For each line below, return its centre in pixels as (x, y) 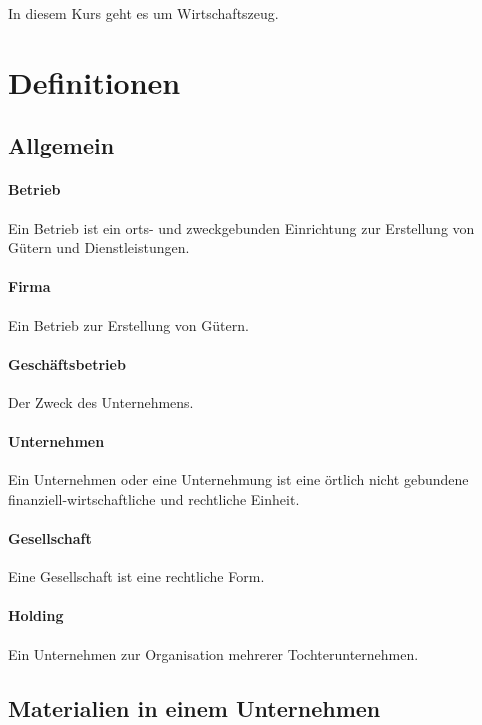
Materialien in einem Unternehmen (194, 707)
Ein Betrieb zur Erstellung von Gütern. (128, 324)
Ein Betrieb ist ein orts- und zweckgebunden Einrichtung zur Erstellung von (241, 227)
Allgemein (61, 145)
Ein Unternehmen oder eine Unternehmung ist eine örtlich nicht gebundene (238, 479)
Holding (36, 615)
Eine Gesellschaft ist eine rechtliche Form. (136, 576)
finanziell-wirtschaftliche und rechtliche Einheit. (154, 498)
